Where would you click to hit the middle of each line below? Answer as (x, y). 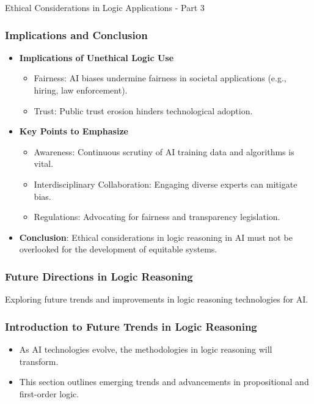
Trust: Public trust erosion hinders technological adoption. (143, 110)
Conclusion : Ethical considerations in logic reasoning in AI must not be (156, 237)
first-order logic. (49, 393)
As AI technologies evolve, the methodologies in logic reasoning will (146, 349)
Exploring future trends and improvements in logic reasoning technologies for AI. (157, 299)
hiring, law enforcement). (81, 90)
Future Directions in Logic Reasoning (99, 276)
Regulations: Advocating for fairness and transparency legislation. (157, 217)
